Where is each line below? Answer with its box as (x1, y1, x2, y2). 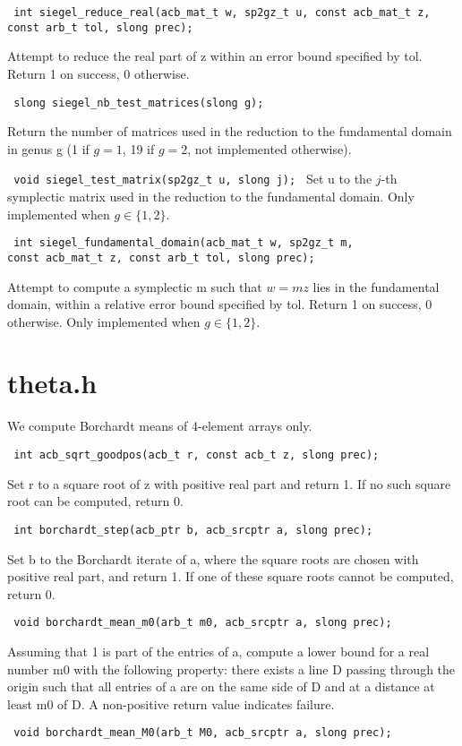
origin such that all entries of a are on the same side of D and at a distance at (7, 677, 435, 696)
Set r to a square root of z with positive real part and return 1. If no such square (7, 474, 451, 493)
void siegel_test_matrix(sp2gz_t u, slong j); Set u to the (13, 169, 372, 188)
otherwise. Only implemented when (7, 312, 201, 330)
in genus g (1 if (7, 139, 90, 158)
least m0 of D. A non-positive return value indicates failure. (7, 694, 335, 713)
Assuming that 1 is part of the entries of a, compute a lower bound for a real (7, 641, 430, 660)
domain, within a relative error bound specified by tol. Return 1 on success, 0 (7, 295, 432, 313)
